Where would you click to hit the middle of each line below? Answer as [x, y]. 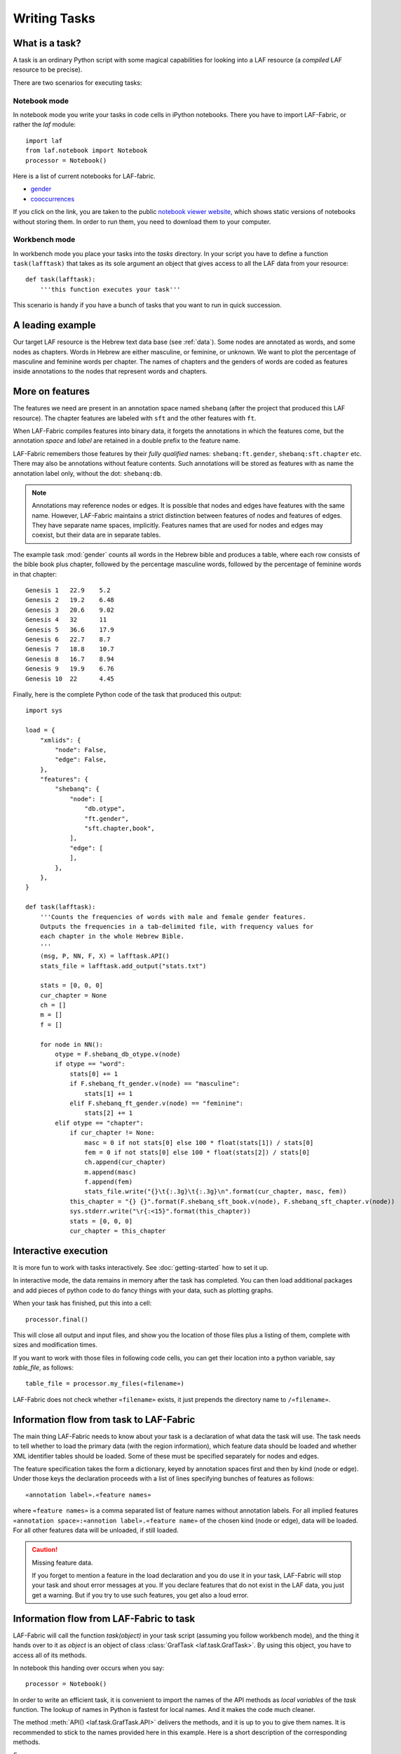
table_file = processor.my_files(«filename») [105, 1384]
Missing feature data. [62, 1562]
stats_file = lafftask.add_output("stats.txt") [123, 966]
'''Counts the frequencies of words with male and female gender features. [173, 917]
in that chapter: [35, 574]
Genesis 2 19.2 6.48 [70, 600]
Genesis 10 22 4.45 [70, 678]
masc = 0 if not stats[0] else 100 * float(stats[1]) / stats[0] [199, 1143]
